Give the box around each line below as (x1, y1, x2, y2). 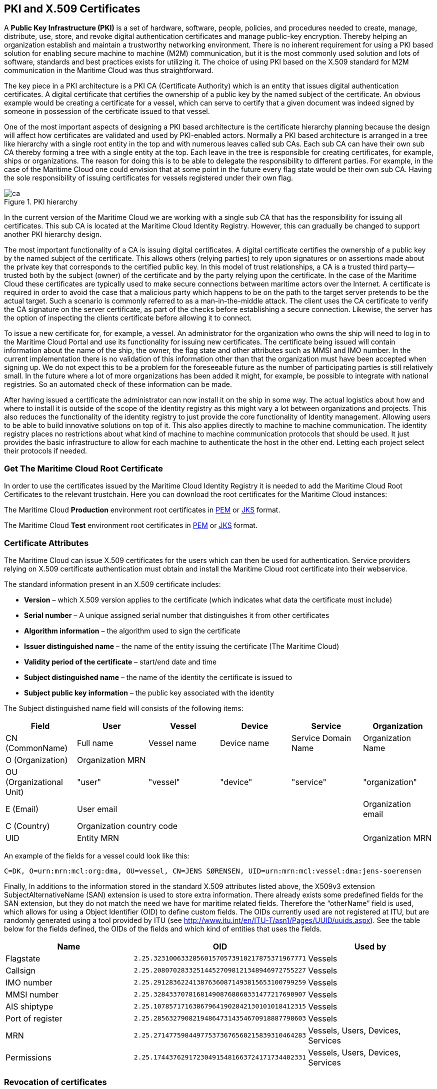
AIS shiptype (5, 1001, 53, 1011)
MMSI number (5, 989, 59, 999)
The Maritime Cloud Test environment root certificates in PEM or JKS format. (4, 521, 257, 530)
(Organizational (5, 776, 63, 787)
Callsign (5, 965, 36, 975)
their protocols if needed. (4, 446, 87, 455)
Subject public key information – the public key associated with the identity (24, 688, 274, 697)
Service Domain (291, 732, 351, 743)
